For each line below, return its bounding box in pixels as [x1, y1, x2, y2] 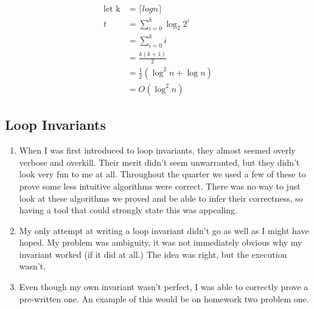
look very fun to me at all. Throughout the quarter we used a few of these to [19, 168, 306, 180]
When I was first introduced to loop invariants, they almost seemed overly [19, 144, 296, 157]
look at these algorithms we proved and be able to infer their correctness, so [19, 191, 303, 204]
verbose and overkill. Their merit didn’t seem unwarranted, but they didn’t [19, 155, 300, 168]
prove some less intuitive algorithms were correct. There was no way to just [19, 179, 301, 192]
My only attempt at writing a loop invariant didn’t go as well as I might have [19, 224, 309, 236]
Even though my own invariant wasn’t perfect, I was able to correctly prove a [19, 280, 309, 293]
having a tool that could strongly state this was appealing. [19, 204, 237, 216]
